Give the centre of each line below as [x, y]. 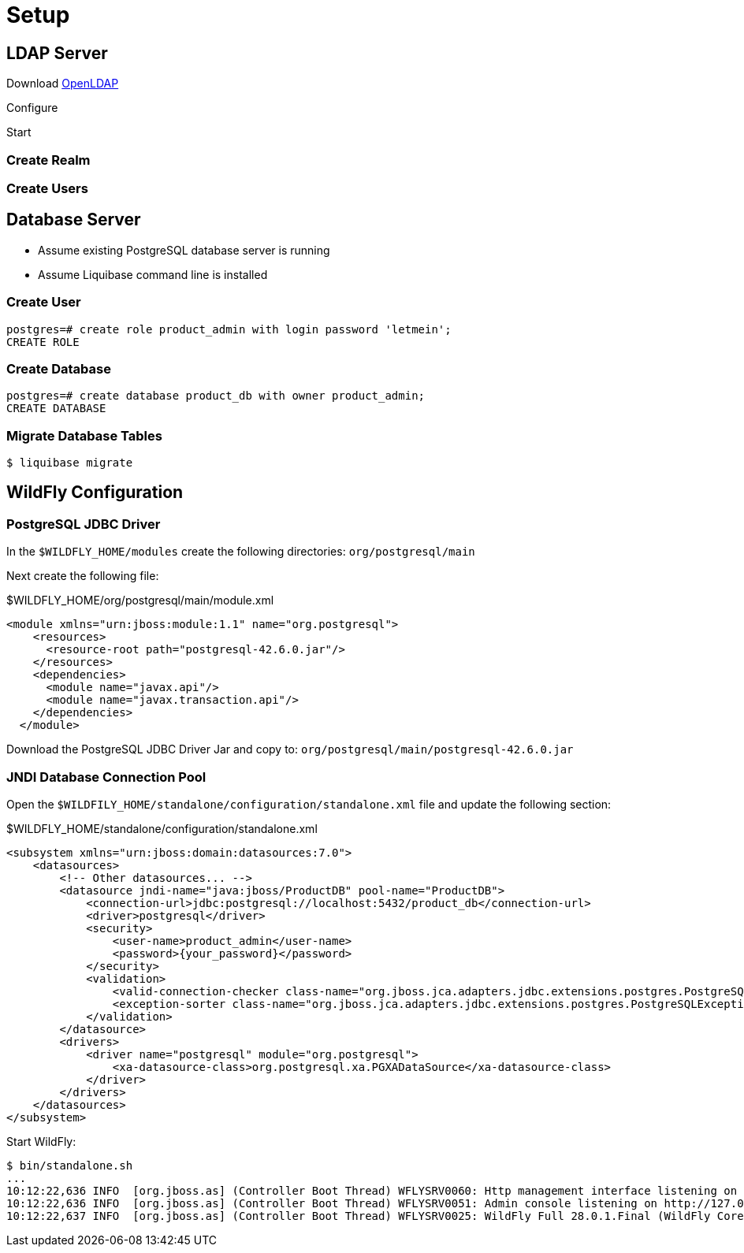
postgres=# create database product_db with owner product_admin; [216, 396]
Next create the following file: [83, 576]
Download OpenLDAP [63, 84]
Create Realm [48, 160]
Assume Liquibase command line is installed [153, 274]
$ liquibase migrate [70, 463]
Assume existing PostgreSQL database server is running [184, 250]
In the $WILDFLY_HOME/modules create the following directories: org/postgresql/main [241, 552]
